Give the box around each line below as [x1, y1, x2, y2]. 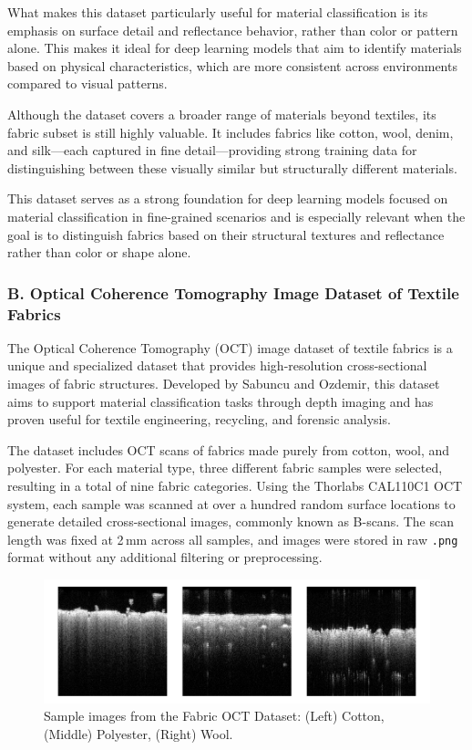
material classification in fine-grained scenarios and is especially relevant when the [7, 206, 466, 225]
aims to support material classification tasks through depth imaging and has [7, 391, 434, 411]
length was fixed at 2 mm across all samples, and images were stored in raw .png [7, 529, 458, 548]
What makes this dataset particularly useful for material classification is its [7, 3, 428, 21]
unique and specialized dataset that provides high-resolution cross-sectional [7, 356, 427, 375]
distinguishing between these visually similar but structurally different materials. [7, 158, 457, 177]
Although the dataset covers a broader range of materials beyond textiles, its [7, 104, 436, 123]
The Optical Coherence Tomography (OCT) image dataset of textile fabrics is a [7, 338, 453, 357]
